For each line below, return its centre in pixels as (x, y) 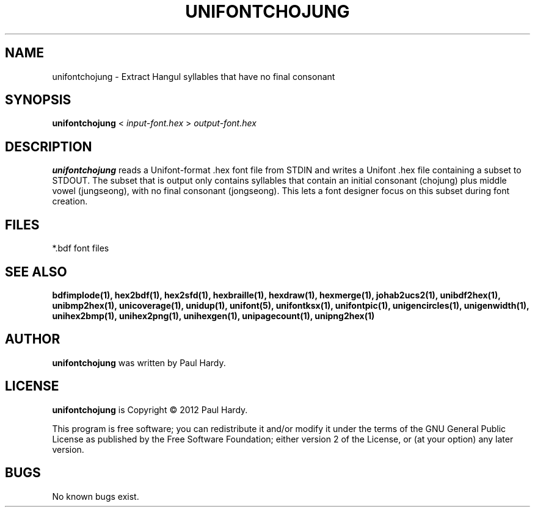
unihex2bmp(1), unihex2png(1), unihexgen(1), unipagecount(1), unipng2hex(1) (213, 315)
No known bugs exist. (96, 496)
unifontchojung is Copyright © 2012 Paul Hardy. (150, 409)
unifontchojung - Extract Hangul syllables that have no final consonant (194, 76)
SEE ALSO (36, 272)
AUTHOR (33, 339)
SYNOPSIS (38, 100)
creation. (70, 201)
